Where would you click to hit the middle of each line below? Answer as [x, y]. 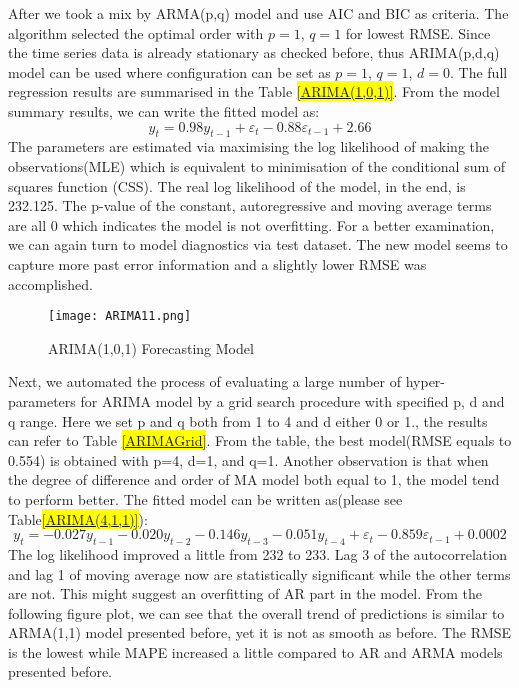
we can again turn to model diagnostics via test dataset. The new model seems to [258, 244]
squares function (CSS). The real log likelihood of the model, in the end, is [237, 185]
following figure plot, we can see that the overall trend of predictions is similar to [256, 612]
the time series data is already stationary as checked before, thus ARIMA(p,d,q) [254, 52]
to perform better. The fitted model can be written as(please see [205, 498]
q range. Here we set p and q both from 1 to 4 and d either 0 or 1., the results [248, 420]
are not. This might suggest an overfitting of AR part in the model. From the [245, 593]
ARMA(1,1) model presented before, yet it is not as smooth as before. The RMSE [260, 632]
